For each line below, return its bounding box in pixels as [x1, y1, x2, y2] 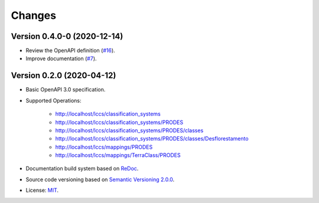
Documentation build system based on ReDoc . [25, 165, 139, 172]
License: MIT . [25, 186, 59, 194]
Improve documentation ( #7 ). [25, 55, 97, 62]
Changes [11, 9, 56, 22]
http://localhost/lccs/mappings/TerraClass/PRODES [55, 152, 181, 159]
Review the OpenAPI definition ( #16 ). [25, 47, 115, 54]
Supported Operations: [25, 97, 82, 104]
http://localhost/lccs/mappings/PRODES [55, 143, 153, 150]
